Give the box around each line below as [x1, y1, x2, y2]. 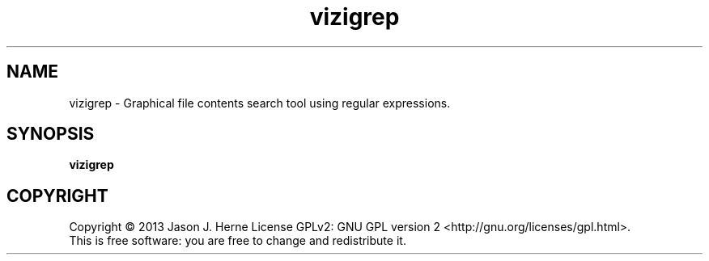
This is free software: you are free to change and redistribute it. [69, 234, 406, 248]
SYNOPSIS [6, 124, 95, 145]
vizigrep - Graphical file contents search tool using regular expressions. [69, 95, 451, 110]
